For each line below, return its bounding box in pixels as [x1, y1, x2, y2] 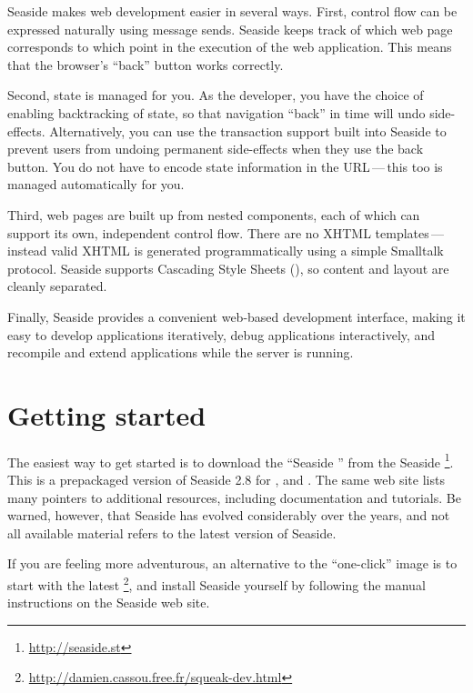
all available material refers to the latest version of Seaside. [7, 523, 337, 542]
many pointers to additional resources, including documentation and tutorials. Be [7, 487, 461, 507]
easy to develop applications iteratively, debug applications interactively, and [7, 325, 436, 344]
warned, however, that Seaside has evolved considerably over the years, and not [7, 506, 450, 525]
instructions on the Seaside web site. [7, 593, 210, 612]
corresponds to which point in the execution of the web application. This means [7, 37, 452, 56]
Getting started [7, 396, 206, 433]
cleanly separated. [7, 276, 107, 296]
